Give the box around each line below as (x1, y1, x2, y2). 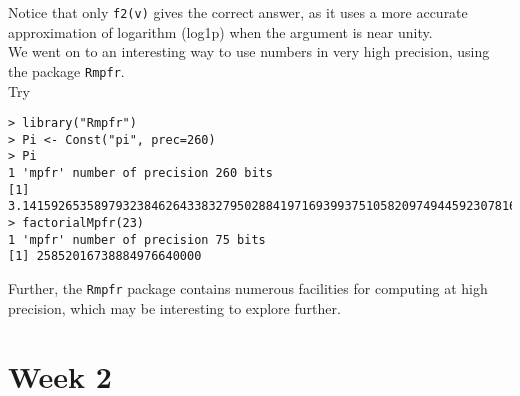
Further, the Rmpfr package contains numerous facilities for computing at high (8, 278, 488, 298)
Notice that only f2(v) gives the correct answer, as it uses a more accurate (8, 2, 468, 22)
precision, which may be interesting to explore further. (8, 297, 341, 318)
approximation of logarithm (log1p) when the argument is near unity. (8, 21, 433, 42)
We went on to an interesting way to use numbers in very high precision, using (8, 41, 490, 62)
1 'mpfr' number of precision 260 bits (8, 166, 273, 181)
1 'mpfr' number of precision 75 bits (8, 232, 266, 247)
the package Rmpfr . (8, 60, 125, 81)
